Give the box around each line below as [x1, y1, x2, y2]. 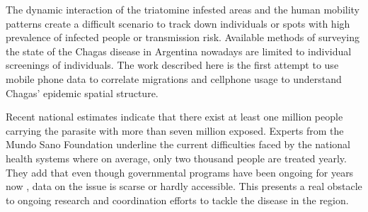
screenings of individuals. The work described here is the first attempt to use [6, 57, 339, 72]
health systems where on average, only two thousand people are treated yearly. [6, 150, 347, 165]
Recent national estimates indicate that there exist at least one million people [6, 109, 343, 124]
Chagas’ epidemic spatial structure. [6, 85, 159, 100]
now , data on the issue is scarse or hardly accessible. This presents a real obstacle [6, 179, 362, 194]
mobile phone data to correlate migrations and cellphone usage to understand [6, 71, 342, 86]
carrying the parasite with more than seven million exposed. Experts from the [6, 123, 344, 138]
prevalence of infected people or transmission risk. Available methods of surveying [6, 30, 360, 45]
